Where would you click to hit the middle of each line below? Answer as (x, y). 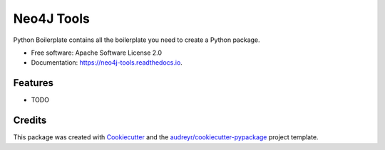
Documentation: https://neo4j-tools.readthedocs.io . (107, 63)
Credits (30, 120)
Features (33, 83)
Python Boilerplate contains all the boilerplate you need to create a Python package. (137, 40)
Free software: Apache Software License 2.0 (97, 53)
